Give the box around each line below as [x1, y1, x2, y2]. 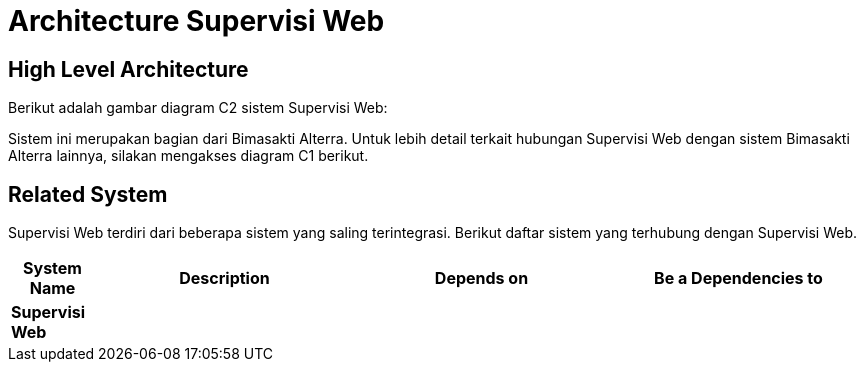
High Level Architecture [8, 56, 249, 82]
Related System [8, 181, 168, 207]
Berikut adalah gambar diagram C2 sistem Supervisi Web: [8, 99, 388, 117]
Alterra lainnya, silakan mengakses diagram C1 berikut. [8, 147, 369, 165]
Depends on [434, 268, 529, 289]
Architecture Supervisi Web [8, 4, 385, 38]
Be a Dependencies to [654, 268, 823, 289]
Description [179, 268, 270, 289]
